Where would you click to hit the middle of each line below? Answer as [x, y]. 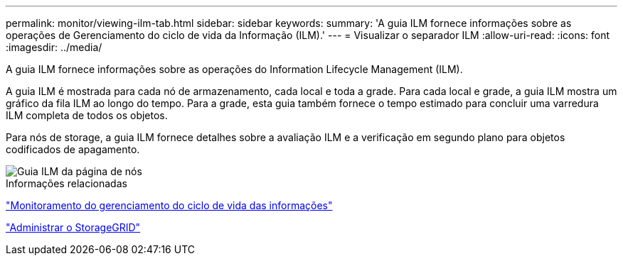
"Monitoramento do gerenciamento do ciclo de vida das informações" [169, 205]
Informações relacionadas [66, 183]
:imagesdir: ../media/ [54, 47]
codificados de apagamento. [73, 149]
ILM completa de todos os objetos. [87, 115]
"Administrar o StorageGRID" [73, 227]
